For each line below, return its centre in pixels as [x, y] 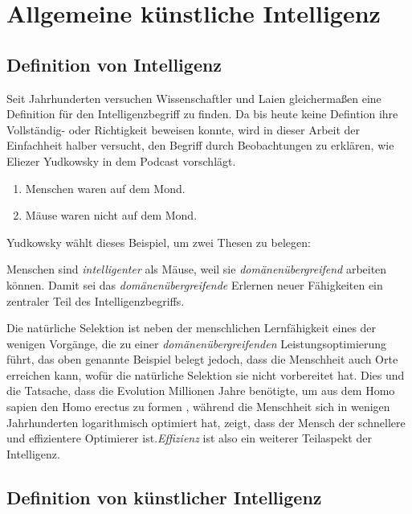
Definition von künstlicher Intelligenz [164, 497]
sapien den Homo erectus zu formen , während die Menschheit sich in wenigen [198, 407]
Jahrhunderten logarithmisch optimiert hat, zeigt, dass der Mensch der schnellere [206, 422]
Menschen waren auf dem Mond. [105, 188]
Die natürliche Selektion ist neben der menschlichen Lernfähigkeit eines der [192, 328]
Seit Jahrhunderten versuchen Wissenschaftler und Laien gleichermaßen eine [194, 98]
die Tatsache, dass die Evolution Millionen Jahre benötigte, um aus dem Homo [201, 391]
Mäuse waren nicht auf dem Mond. [111, 215]
